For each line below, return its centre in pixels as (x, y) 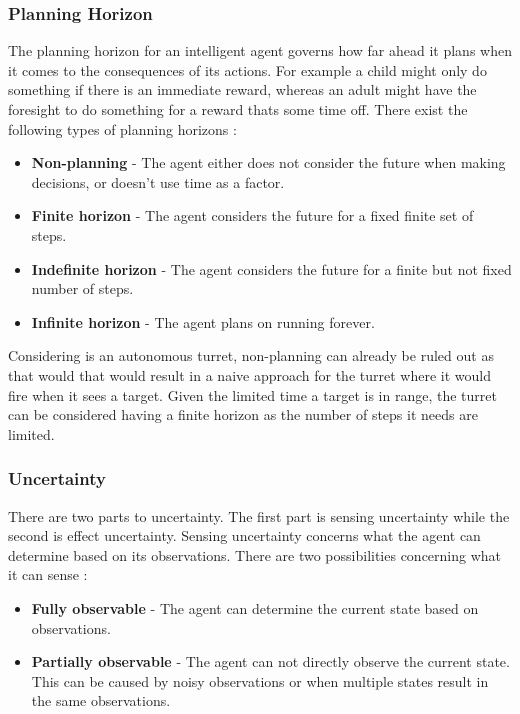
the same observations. (101, 700)
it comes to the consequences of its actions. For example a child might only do (247, 69)
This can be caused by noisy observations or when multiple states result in (260, 680)
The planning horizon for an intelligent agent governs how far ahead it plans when (260, 50)
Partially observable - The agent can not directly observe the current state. (270, 661)
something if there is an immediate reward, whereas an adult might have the (242, 89)
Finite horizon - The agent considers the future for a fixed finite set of (252, 215)
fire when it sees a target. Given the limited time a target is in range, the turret (252, 394)
